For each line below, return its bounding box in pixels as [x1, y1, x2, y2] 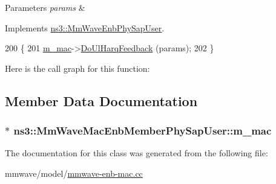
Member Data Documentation [5, 91, 198, 110]
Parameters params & [5, 1, 85, 13]
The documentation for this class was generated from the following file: [5, 147, 268, 159]
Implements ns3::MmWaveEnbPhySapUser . [5, 21, 165, 34]
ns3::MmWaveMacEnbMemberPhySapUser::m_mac [13, 123, 272, 138]
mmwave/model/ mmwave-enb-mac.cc [5, 167, 143, 179]
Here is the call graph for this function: [5, 62, 150, 74]
